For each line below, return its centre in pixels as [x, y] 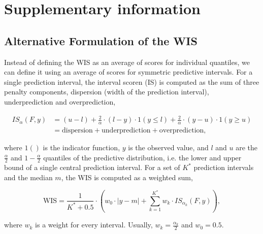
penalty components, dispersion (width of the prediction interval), [107, 92]
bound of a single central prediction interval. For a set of [92, 167]
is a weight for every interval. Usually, [94, 225]
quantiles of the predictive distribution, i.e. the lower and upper [142, 157]
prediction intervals [224, 167]
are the [246, 147]
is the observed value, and [168, 147]
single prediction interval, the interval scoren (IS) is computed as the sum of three [132, 81]
